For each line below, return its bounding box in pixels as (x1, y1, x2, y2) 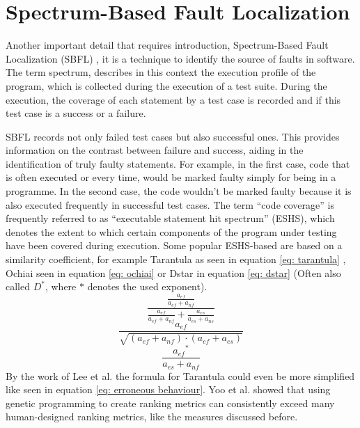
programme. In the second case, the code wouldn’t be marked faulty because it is (6, 184, 352, 198)
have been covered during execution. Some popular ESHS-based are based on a (6, 238, 343, 253)
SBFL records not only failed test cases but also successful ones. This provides (6, 129, 340, 143)
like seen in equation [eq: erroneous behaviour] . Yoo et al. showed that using (6, 382, 331, 397)
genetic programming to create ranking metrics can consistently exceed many (6, 395, 335, 410)
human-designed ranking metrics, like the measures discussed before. (6, 409, 298, 424)
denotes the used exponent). (87, 279, 208, 294)
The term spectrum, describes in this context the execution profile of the (6, 65, 316, 79)
